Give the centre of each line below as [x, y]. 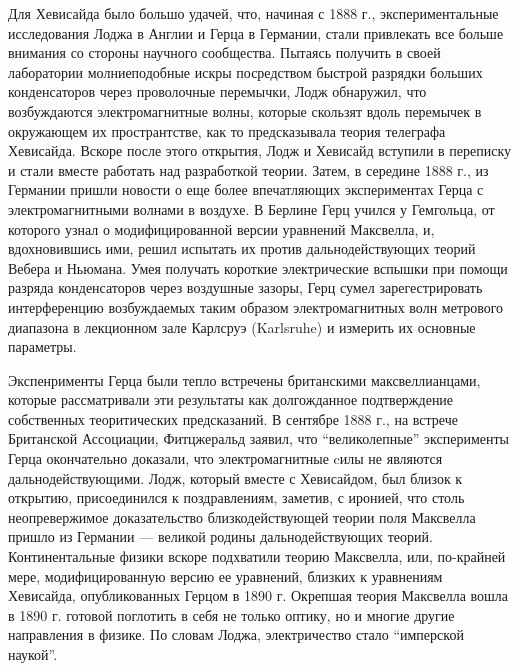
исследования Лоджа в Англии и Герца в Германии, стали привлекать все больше [256, 32]
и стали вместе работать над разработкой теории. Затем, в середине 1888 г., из [248, 169]
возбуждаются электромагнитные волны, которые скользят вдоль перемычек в [245, 110]
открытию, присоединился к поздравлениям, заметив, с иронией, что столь [236, 497]
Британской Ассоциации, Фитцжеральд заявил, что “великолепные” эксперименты [258, 438]
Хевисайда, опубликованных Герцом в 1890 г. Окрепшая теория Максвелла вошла [258, 595]
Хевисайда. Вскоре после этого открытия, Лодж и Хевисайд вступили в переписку [260, 150]
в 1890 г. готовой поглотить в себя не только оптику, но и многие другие [231, 614]
